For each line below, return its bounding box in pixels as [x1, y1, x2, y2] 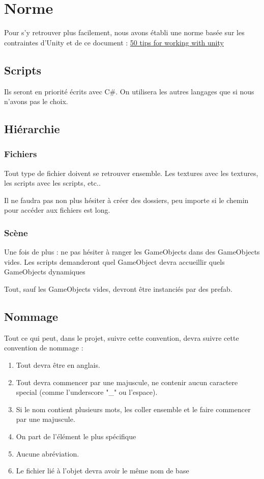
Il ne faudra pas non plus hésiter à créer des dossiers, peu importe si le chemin [4, 194, 249, 205]
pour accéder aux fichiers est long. [4, 205, 110, 215]
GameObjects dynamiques [4, 266, 85, 277]
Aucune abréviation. [16, 448, 79, 459]
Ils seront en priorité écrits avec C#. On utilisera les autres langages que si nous [4, 86, 254, 96]
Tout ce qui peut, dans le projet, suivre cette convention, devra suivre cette [4, 332, 239, 343]
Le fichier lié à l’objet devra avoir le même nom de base [16, 465, 189, 476]
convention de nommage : [4, 342, 83, 353]
